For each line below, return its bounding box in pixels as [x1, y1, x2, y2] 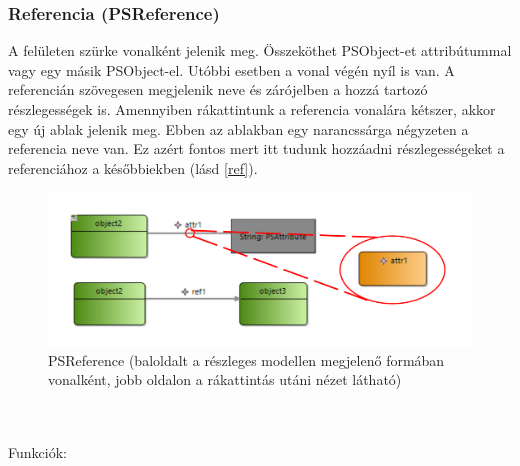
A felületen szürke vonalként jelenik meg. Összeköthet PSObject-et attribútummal [8, 40, 512, 61]
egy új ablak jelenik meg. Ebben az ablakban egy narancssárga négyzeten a [8, 118, 469, 139]
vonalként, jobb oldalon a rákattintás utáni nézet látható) [48, 369, 402, 390]
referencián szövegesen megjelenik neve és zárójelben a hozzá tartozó [8, 79, 428, 100]
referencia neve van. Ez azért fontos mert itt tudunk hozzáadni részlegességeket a [8, 138, 505, 159]
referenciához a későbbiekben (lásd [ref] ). [8, 157, 258, 178]
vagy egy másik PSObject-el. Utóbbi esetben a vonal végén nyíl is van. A [8, 59, 455, 80]
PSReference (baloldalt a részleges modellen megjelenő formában [48, 349, 445, 370]
